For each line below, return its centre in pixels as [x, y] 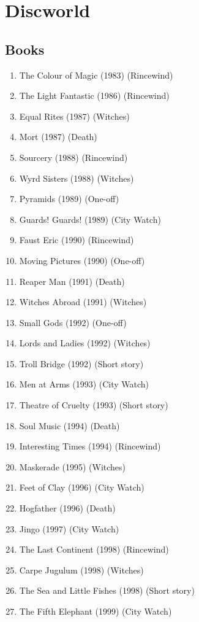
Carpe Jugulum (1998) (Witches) [81, 570]
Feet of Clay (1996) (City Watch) [82, 487]
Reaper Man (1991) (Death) [72, 281]
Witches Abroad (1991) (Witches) [83, 302]
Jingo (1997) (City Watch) [69, 528]
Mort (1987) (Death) [58, 137]
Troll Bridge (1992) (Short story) [81, 363]
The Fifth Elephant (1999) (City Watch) [96, 611]
